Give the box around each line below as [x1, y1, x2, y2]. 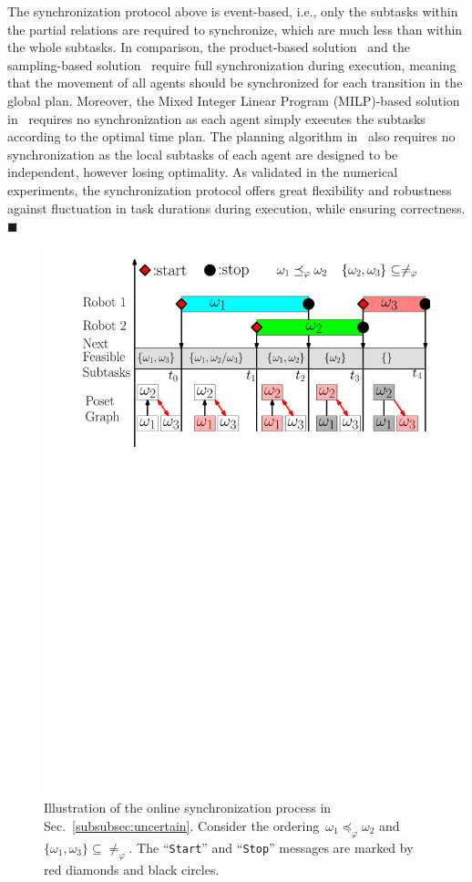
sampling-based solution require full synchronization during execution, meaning [7, 55, 457, 74]
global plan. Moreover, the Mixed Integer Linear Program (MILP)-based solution [7, 90, 460, 109]
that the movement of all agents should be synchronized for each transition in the [7, 73, 463, 92]
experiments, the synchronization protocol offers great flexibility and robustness [7, 180, 452, 199]
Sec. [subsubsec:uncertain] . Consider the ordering [44, 815, 320, 835]
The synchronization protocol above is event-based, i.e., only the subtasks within [7, 2, 458, 20]
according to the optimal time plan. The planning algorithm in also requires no [7, 127, 456, 146]
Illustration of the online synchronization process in [44, 798, 332, 817]
